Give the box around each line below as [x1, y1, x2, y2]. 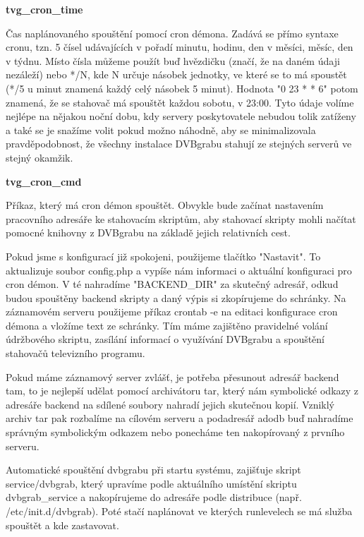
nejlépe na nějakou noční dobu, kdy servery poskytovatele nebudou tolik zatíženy [6, 109, 356, 123]
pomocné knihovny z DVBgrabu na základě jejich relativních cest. [6, 225, 291, 240]
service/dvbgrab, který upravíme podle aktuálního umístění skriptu [6, 476, 297, 490]
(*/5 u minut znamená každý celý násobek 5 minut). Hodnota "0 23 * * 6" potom [6, 80, 358, 95]
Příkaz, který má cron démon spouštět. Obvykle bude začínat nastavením [6, 198, 324, 212]
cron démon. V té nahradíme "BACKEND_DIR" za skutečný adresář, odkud [6, 277, 339, 291]
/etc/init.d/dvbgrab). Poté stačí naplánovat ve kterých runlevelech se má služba [6, 504, 353, 518]
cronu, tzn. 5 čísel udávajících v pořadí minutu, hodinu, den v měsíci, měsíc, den [6, 40, 353, 54]
